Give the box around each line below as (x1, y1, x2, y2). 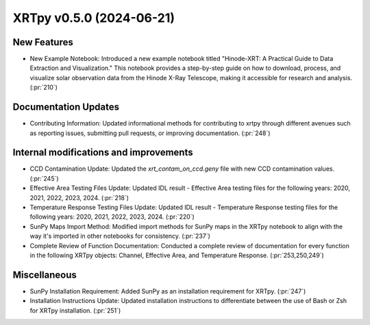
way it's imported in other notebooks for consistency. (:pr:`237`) (29, 232, 210, 240)
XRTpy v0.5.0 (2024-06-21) (12, 10, 175, 25)
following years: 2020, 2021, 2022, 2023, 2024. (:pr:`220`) (29, 213, 195, 221)
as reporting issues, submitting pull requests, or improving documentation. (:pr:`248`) (29, 129, 271, 137)
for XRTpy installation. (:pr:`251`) (29, 306, 121, 315)
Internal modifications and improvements (12, 147, 193, 158)
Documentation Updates (12, 101, 120, 113)
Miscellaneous (12, 269, 77, 280)
